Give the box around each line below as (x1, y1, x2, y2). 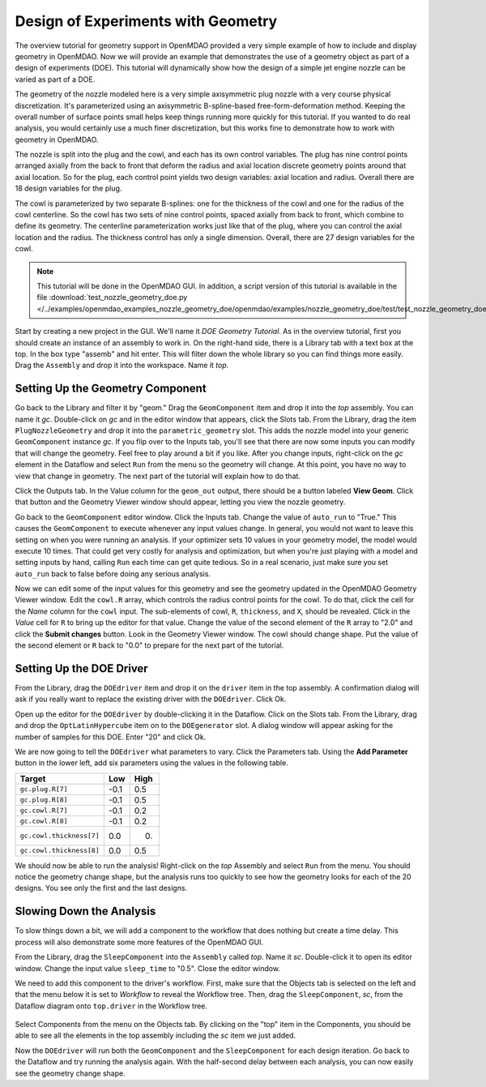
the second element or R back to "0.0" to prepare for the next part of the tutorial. (15, 640, 284, 650)
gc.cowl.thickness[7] (19, 832, 100, 841)
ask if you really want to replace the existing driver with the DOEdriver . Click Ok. (15, 694, 287, 704)
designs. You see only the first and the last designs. (15, 884, 188, 893)
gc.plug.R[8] (19, 795, 68, 804)
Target (19, 772, 46, 784)
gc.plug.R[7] (19, 785, 68, 794)
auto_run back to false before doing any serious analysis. (15, 568, 211, 579)
